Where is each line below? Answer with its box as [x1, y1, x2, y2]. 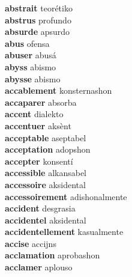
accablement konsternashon [5, 84, 112, 97]
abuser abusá [5, 49, 56, 61]
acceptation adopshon [5, 143, 91, 156]
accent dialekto [5, 108, 64, 120]
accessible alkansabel [5, 166, 87, 179]
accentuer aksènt [5, 119, 71, 132]
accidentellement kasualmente [5, 225, 124, 238]
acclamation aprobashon [5, 249, 100, 261]
